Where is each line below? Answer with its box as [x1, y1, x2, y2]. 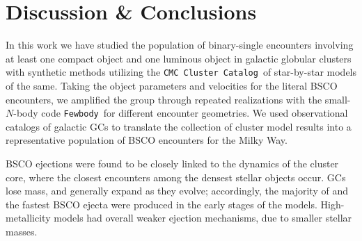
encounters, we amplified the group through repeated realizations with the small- [6, 92, 351, 106]
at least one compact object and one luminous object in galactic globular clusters [6, 51, 352, 65]
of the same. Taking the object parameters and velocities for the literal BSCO [6, 78, 338, 92]
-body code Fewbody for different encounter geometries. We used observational [13, 106, 348, 120]
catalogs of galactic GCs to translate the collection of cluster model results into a [6, 119, 352, 133]
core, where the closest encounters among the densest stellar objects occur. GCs [6, 169, 346, 184]
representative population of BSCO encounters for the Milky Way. [6, 133, 288, 147]
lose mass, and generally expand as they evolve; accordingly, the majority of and [6, 183, 348, 198]
